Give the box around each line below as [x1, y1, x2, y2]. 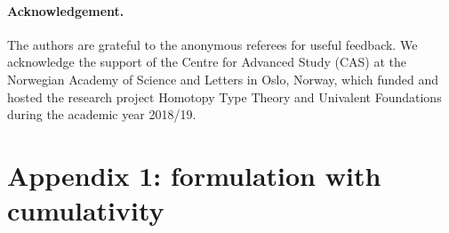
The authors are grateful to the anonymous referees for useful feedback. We [7, 35, 418, 53]
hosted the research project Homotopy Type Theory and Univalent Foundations [7, 87, 442, 106]
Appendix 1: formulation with [7, 157, 381, 193]
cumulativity [7, 192, 164, 229]
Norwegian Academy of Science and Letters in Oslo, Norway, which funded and [7, 69, 439, 88]
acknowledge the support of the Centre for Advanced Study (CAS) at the [7, 52, 406, 71]
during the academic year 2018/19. [7, 105, 196, 124]
